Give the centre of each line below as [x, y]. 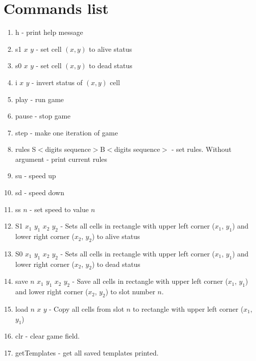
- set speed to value [59, 209]
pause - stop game [43, 116]
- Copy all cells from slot [87, 309]
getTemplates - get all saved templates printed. [87, 353]
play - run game [40, 99]
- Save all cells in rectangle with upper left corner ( [150, 281]
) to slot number [130, 292]
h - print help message [49, 32]
